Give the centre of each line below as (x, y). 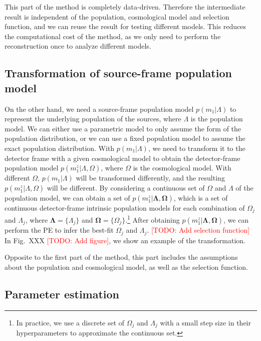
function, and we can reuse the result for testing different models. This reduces (125, 26)
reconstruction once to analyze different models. (78, 46)
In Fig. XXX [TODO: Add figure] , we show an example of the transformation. (125, 240)
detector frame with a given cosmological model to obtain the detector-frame (122, 158)
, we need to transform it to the (197, 148)
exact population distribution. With (60, 148)
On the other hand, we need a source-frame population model (99, 109)
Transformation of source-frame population (118, 73)
